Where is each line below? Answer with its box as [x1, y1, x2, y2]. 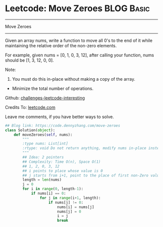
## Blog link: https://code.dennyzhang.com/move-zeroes [5, 123, 120, 128]
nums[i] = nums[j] [57, 205, 95, 210]
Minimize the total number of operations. [12, 86, 94, 91]
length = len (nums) [22, 177, 62, 182]
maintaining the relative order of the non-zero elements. [5, 42, 117, 49]
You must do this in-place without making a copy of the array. [12, 76, 136, 82]
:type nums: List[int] [22, 141, 68, 146]
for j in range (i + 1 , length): [39, 195, 101, 200]
